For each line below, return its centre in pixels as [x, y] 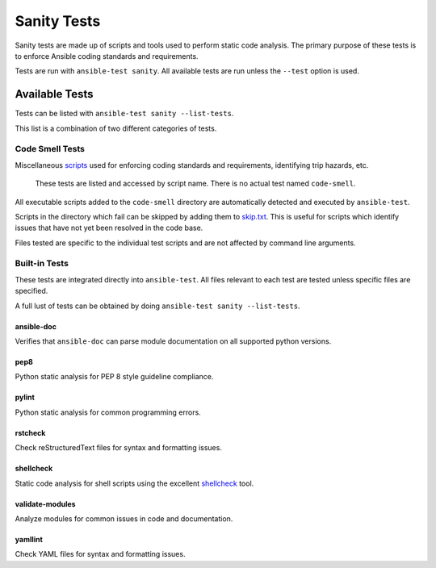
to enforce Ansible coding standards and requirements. [107, 56]
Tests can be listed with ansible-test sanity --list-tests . [124, 114]
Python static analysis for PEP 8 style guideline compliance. [114, 377]
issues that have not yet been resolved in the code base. [109, 228]
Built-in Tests [42, 264]
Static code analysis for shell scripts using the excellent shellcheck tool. [134, 483]
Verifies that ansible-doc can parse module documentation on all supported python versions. [173, 341]
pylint [25, 397]
